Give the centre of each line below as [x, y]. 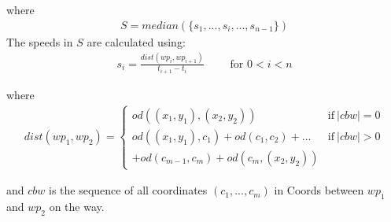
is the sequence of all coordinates [128, 190]
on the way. [77, 207]
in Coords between [319, 190]
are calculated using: [136, 41]
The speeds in [40, 41]
